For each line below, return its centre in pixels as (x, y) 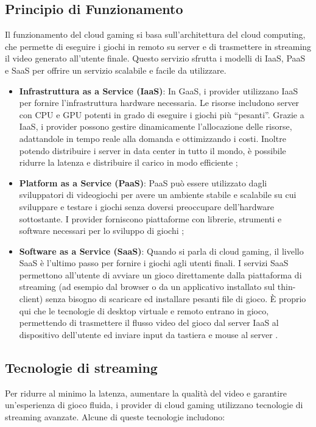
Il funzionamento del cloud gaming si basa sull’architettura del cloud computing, (155, 34)
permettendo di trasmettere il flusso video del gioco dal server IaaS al (149, 323)
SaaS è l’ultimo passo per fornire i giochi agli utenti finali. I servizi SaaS (154, 263)
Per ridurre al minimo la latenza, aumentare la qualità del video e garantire (146, 393)
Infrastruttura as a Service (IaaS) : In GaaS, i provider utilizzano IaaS (159, 90)
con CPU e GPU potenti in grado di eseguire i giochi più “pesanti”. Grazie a (162, 114)
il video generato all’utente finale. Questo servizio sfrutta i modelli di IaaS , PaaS (155, 58)
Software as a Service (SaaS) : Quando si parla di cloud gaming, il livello (161, 251)
